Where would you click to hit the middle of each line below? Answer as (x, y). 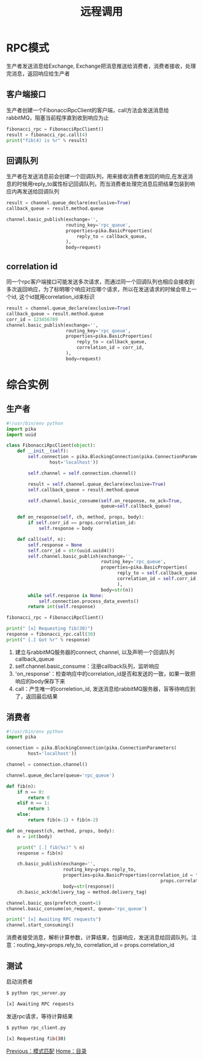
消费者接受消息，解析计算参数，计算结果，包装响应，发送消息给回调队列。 (99, 937)
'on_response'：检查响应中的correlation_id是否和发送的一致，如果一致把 (105, 673)
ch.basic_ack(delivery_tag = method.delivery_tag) (82, 892)
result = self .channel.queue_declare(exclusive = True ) (97, 484)
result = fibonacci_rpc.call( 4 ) (47, 135)
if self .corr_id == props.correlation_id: (82, 523)
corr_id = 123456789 (32, 319)
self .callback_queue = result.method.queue (83, 490)
